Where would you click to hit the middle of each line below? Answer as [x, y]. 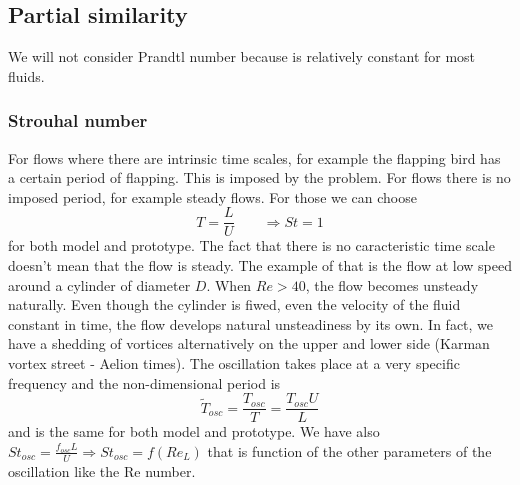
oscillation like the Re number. [102, 470]
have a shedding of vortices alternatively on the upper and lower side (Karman [249, 343]
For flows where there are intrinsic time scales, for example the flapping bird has [254, 157]
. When [229, 284]
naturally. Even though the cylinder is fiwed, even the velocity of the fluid [234, 304]
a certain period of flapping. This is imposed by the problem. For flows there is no [259, 177]
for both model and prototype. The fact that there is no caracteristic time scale [251, 245]
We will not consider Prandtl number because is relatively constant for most [242, 56]
